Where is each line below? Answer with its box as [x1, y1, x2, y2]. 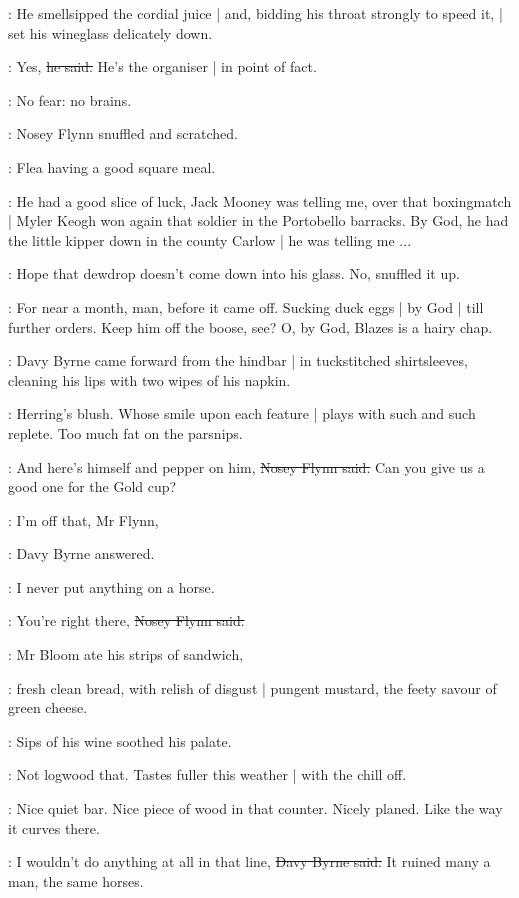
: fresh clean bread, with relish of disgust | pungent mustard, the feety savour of [8, 677, 497, 698]
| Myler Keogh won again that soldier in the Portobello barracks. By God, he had [8, 210, 509, 231]
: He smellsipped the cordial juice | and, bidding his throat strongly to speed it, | [8, 3, 503, 23]
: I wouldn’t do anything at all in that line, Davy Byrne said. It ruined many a [8, 851, 491, 872]
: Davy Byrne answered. [8, 543, 155, 564]
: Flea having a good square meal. [8, 156, 216, 177]
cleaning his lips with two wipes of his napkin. [8, 369, 291, 390]
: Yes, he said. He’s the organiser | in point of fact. [8, 56, 317, 77]
